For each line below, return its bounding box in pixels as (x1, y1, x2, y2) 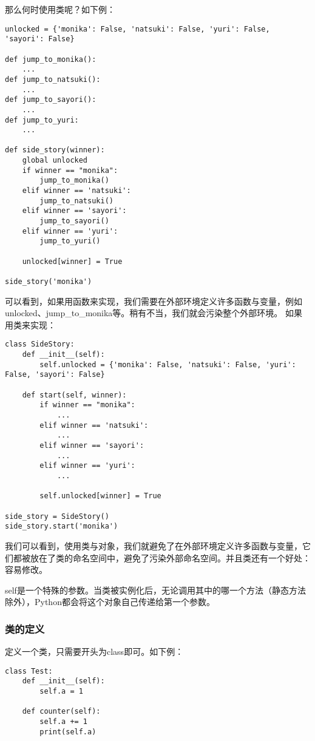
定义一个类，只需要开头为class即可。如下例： (5, 645, 184, 658)
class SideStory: (5, 340, 75, 349)
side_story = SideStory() (5, 512, 109, 521)
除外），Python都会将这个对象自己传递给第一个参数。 (5, 595, 215, 608)
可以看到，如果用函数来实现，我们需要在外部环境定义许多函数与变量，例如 (5, 294, 302, 307)
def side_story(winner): (5, 146, 105, 155)
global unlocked (22, 156, 88, 165)
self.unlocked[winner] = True (39, 492, 161, 501)
